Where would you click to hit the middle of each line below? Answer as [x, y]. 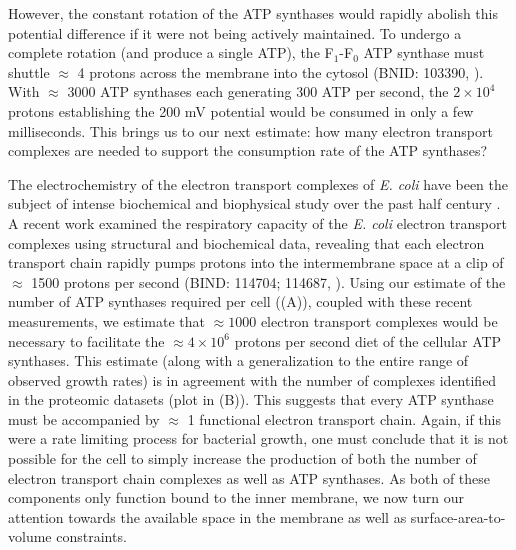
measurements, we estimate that [106, 320]
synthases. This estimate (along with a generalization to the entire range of [238, 360]
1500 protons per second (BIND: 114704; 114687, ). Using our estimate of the [268, 281]
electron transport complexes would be [379, 320]
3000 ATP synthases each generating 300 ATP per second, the [258, 91]
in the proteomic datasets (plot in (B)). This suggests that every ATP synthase [251, 399]
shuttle [29, 71]
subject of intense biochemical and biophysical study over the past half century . [254, 203]
